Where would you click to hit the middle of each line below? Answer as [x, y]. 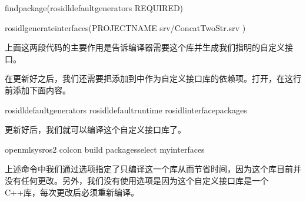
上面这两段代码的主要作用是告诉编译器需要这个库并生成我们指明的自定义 [145, 47]
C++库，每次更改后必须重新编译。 [72, 192]
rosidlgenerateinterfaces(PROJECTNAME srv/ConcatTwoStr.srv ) [125, 27]
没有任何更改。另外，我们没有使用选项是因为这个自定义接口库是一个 [137, 180]
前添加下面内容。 [38, 90]
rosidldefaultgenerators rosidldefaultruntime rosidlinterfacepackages [126, 110]
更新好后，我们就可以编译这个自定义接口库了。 [95, 129]
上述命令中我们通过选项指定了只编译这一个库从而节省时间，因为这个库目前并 [153, 169]
